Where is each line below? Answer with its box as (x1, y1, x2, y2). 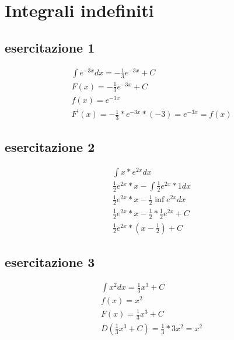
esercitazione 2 (5, 138, 95, 156)
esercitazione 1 (5, 38, 95, 56)
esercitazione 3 (5, 253, 95, 270)
